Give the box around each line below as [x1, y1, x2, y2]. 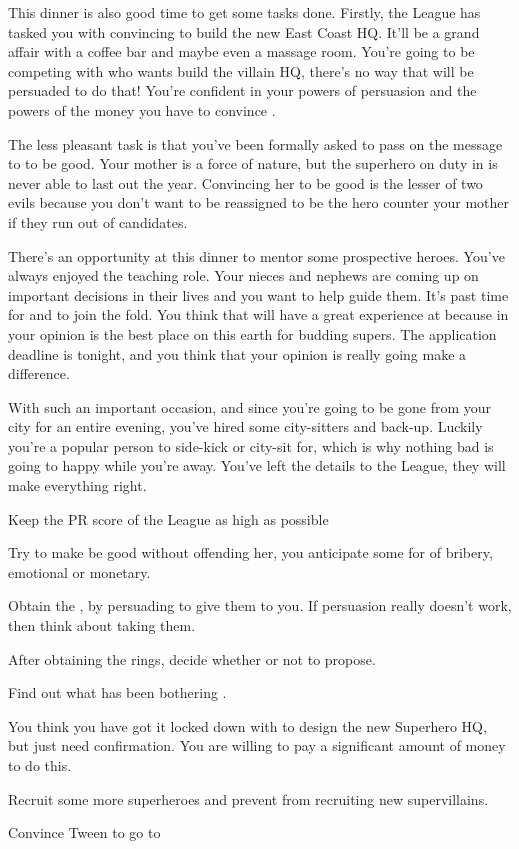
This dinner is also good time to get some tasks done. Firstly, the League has [8, 2, 481, 22]
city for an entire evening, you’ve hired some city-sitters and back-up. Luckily [8, 416, 483, 437]
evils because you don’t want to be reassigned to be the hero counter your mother [8, 192, 509, 213]
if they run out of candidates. [8, 211, 188, 232]
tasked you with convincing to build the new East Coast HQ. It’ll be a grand [8, 21, 480, 42]
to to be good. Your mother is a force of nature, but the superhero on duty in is [8, 153, 498, 174]
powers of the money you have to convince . [8, 99, 276, 120]
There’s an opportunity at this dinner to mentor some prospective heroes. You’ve [8, 245, 505, 266]
